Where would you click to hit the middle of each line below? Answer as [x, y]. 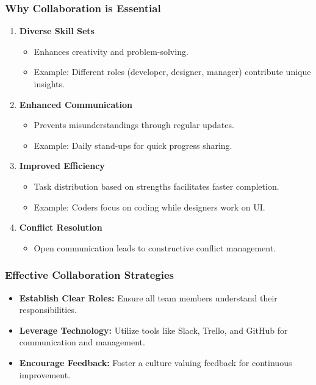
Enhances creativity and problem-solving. [111, 51]
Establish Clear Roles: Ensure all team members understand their [148, 297]
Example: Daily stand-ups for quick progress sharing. [133, 145]
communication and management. [82, 342]
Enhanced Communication [76, 104]
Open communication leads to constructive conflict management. [155, 247]
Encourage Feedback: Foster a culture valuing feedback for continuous [156, 362]
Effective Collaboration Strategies [89, 275]
